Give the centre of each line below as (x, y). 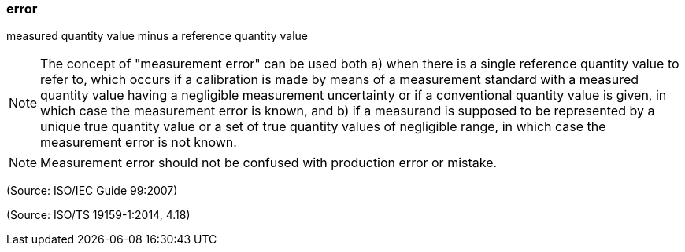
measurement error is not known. (139, 142)
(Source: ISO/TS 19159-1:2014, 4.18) (98, 215)
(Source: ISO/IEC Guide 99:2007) (92, 191)
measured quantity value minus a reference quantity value (157, 36)
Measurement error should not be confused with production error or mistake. (269, 163)
